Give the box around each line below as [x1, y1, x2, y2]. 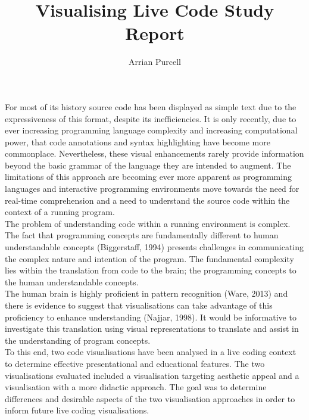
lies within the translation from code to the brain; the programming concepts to [5, 264, 296, 276]
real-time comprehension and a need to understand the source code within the [5, 194, 290, 206]
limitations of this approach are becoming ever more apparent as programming [5, 170, 292, 183]
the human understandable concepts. [5, 275, 139, 288]
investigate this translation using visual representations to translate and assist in [5, 322, 299, 335]
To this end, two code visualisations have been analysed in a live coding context [5, 346, 296, 358]
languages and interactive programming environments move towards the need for [5, 182, 299, 195]
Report [125, 21, 185, 45]
